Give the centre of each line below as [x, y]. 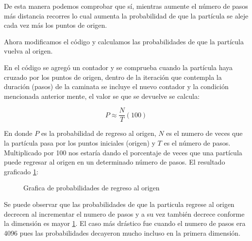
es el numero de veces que [204, 133]
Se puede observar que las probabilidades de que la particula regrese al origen [119, 204]
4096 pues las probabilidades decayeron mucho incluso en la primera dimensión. [122, 232]
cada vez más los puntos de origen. [56, 25]
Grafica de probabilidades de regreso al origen [92, 188]
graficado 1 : [21, 171]
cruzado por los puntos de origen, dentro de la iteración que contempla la [113, 77]
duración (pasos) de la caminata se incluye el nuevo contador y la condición [116, 86]
